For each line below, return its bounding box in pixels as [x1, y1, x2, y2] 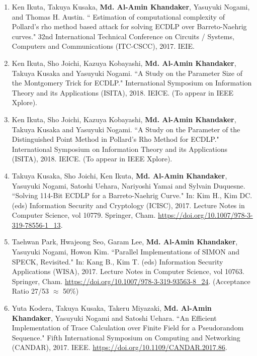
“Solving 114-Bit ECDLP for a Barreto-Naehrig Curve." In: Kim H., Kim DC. [12, 190, 252, 201]
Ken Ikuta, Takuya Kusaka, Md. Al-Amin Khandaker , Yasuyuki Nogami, [12, 2, 250, 12]
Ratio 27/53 [12, 286, 49, 296]
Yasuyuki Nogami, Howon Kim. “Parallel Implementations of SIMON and [12, 246, 240, 257]
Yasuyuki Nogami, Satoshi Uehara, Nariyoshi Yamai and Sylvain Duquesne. [12, 180, 245, 191]
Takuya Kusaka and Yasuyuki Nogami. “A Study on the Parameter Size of [12, 67, 242, 78]
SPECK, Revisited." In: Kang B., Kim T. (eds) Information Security [12, 256, 223, 266]
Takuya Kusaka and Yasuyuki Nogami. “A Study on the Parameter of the [12, 124, 240, 134]
